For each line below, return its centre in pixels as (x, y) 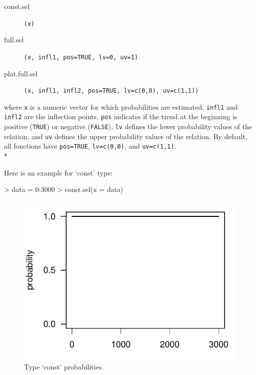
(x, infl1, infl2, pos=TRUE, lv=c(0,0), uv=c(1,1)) (111, 91)
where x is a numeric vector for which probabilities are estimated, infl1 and (121, 106)
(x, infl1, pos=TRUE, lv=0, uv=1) (81, 57)
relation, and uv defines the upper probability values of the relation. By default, (126, 136)
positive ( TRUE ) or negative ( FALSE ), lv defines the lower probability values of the (128, 126)
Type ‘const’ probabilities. (64, 367)
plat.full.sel (21, 73)
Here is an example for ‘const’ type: (58, 172)
